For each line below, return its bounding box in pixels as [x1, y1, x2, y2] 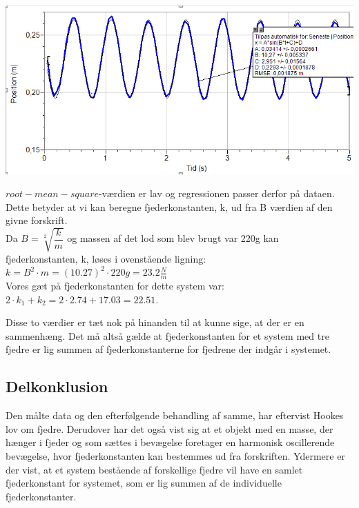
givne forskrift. [6, 213, 68, 227]
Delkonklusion [6, 376, 108, 397]
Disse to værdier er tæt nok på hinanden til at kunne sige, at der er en [6, 315, 304, 329]
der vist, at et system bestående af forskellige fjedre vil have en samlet [6, 462, 303, 476]
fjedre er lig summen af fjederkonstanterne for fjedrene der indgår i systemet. [6, 342, 331, 356]
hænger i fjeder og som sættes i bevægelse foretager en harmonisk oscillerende [6, 435, 335, 449]
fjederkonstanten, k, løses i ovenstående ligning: [6, 251, 206, 265]
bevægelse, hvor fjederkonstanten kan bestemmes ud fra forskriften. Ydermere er [6, 448, 345, 463]
